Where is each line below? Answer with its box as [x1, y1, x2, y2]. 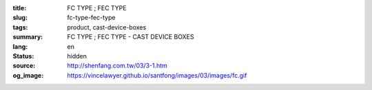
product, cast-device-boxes [67, 23, 147, 31]
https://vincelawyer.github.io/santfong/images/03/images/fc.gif [67, 71, 247, 79]
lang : [12, 42, 28, 51]
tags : [12, 23, 28, 31]
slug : [12, 14, 28, 22]
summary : [12, 33, 43, 41]
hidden [67, 52, 87, 60]
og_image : [12, 71, 44, 79]
